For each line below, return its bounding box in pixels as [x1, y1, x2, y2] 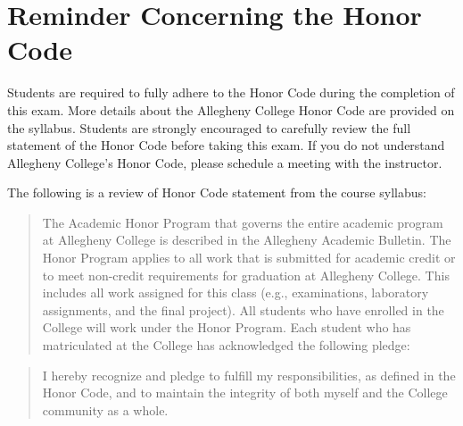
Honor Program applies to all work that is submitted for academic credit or [42, 248, 456, 267]
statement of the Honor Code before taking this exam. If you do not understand [7, 136, 445, 155]
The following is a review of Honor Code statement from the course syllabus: [7, 183, 426, 202]
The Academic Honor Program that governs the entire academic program [42, 213, 443, 231]
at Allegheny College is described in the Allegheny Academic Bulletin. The [42, 230, 451, 249]
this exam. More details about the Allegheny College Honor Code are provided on [7, 100, 455, 119]
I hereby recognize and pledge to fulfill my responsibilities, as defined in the [42, 365, 456, 384]
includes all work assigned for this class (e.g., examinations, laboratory [42, 283, 429, 302]
